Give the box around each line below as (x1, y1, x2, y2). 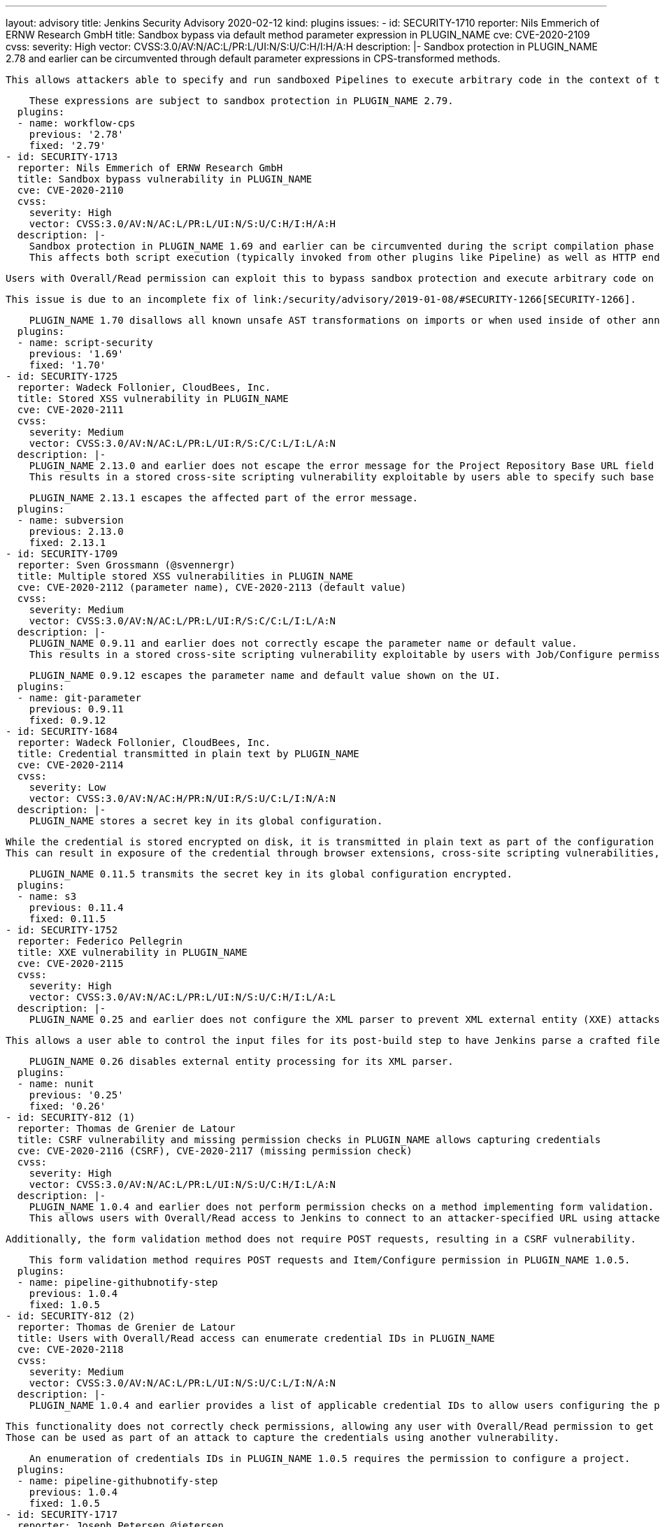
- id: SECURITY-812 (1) (6, 1112, 136, 1123)
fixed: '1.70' (29, 359, 106, 371)
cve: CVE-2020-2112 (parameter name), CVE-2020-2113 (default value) (17, 582, 407, 593)
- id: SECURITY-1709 (6, 548, 118, 559)
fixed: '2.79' (29, 140, 106, 151)
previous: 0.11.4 (29, 902, 124, 913)
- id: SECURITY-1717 (6, 1509, 118, 1520)
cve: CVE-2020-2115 (17, 958, 124, 969)
